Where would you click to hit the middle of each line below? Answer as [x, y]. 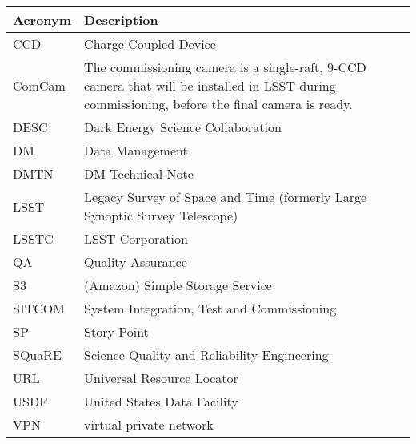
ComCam [39, 85]
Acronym [42, 20]
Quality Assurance [136, 262]
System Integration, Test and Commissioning [210, 308]
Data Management [136, 150]
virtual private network [149, 424]
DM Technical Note [139, 174]
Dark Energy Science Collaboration [183, 127]
